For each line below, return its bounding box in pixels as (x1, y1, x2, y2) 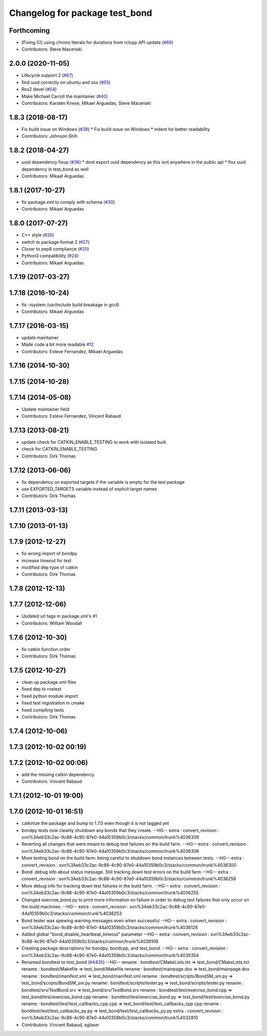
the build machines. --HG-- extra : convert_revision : (21, 904, 129, 909)
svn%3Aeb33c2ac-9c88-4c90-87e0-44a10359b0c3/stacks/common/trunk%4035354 (21, 952, 199, 958)
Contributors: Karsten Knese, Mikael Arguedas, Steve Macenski (21, 100, 151, 106)
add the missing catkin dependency (21, 772, 94, 777)
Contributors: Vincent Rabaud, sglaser (21, 1022, 100, 1028)
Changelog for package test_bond (9, 7, 152, 18)
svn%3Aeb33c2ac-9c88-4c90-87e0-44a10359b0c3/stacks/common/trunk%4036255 (21, 890, 199, 896)
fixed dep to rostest (21, 686, 61, 692)
